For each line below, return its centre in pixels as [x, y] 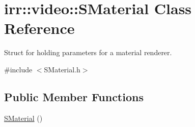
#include [18, 69]
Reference [39, 28]
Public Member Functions [74, 96]
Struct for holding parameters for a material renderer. [88, 52]
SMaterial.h [62, 69]
